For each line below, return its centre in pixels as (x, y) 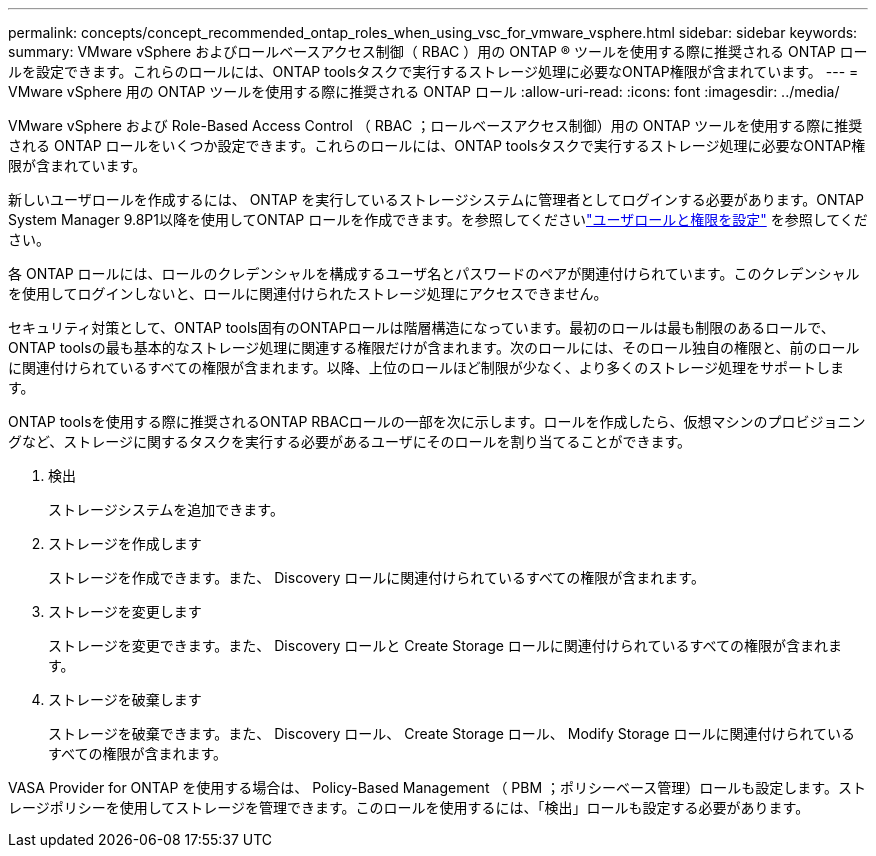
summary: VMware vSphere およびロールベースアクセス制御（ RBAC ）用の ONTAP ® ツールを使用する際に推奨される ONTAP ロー (438, 51)
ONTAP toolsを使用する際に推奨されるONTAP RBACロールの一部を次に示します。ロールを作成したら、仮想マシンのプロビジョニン (437, 421)
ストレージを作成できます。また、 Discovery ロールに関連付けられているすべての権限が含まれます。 (376, 577)
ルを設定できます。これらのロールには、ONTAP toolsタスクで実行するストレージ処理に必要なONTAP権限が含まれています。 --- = (433, 71)
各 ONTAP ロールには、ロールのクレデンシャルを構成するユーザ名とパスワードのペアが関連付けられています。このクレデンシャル (434, 273)
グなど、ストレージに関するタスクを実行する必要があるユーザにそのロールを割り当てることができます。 (350, 441)
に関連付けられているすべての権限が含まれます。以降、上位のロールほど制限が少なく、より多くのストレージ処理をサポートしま (426, 367)
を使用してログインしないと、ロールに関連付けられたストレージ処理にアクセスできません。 (308, 293)
